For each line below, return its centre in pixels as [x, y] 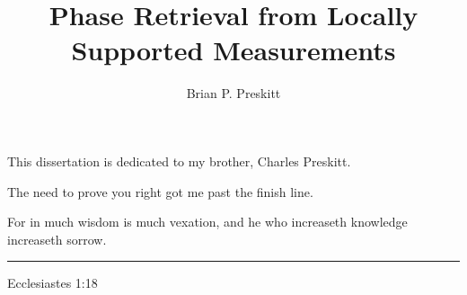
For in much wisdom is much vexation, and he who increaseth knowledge [207, 222]
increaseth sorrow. [57, 239]
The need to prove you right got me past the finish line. [160, 191]
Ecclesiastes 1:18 [53, 283]
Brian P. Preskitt [233, 93]
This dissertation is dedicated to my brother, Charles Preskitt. [179, 161]
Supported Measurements [233, 50]
